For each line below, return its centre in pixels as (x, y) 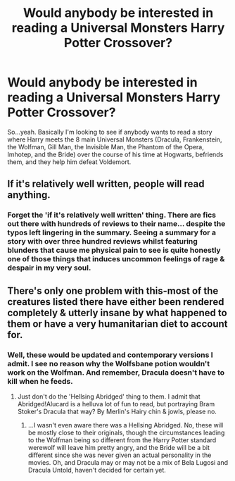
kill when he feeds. (40, 381)
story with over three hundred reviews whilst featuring (103, 242)
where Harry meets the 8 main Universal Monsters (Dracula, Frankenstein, (115, 139)
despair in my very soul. (49, 268)
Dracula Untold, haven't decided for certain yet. (97, 470)
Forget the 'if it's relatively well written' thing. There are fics (112, 215)
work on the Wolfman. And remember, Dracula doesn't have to (116, 373)
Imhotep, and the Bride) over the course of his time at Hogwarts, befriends (115, 154)
